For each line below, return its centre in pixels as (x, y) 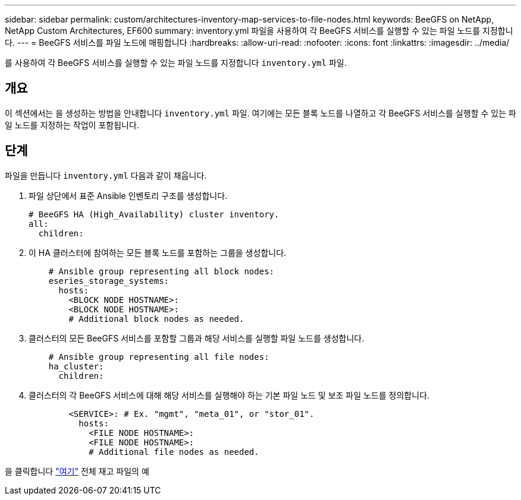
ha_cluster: (76, 366)
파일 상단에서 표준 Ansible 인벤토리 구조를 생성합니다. (128, 195)
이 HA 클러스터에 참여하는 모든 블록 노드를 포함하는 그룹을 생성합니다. (158, 252)
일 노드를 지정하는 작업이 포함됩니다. (72, 125)
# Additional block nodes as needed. (156, 319)
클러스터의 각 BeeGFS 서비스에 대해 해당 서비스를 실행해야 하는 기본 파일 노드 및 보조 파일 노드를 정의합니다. (229, 395)
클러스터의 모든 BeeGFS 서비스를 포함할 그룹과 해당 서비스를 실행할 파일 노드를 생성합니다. (197, 338)
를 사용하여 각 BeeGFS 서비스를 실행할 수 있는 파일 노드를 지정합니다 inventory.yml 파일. (176, 63)
